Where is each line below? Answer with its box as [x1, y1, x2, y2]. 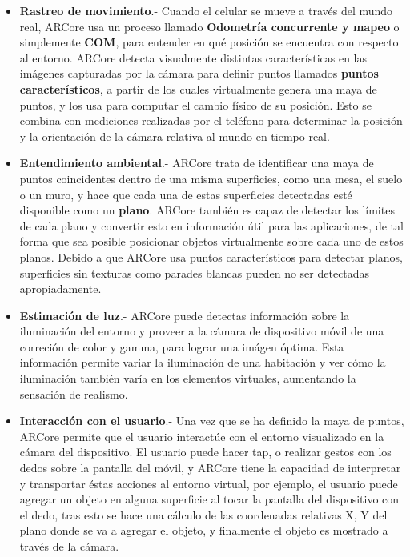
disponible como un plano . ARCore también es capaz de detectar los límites [19, 202, 395, 218]
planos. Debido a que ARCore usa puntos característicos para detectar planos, [19, 248, 403, 265]
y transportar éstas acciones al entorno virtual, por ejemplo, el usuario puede [19, 475, 398, 491]
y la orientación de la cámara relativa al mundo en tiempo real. [19, 127, 330, 144]
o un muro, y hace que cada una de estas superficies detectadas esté [19, 186, 352, 202]
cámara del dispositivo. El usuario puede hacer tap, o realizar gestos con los [19, 443, 392, 460]
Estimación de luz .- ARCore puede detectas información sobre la [19, 307, 350, 323]
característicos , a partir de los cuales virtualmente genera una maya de [19, 80, 377, 97]
